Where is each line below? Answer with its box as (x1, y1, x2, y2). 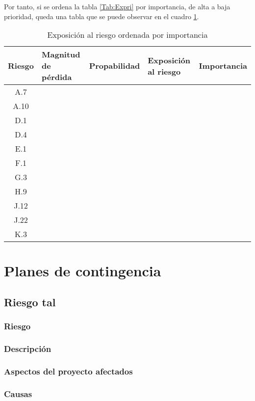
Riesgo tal (4, 294, 56, 309)
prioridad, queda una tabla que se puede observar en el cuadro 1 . (4, 11, 199, 21)
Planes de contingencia (4, 261, 161, 281)
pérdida (42, 71, 72, 83)
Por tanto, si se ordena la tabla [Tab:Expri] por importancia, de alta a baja (4, 1, 230, 11)
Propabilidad (89, 60, 140, 72)
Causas (4, 387, 32, 400)
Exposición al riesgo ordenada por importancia (47, 29, 208, 41)
